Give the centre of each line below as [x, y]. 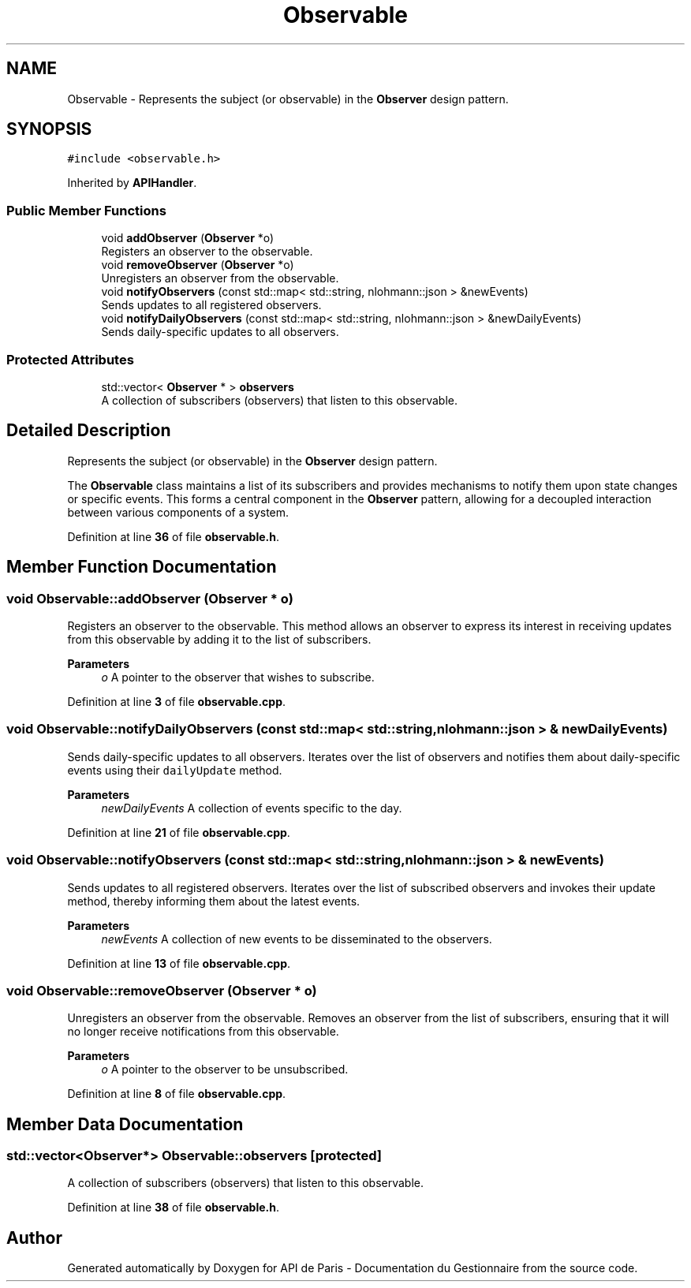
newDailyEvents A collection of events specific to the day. [252, 808]
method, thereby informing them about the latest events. [214, 901]
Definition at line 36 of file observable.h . [173, 536]
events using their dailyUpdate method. [175, 770]
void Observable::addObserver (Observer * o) [150, 598]
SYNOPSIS [49, 129]
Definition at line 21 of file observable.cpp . [179, 832]
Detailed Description [89, 431]
